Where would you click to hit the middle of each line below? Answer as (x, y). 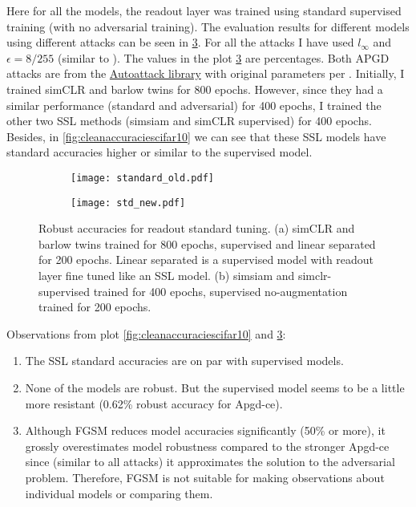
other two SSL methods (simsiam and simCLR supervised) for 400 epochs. (189, 121)
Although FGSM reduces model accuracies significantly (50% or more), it (205, 430)
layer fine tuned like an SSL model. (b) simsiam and (167, 276)
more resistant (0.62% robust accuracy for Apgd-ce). (154, 403)
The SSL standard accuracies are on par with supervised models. (184, 361)
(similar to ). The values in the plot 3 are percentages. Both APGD (224, 57)
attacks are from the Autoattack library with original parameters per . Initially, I (206, 73)
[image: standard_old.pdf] (142, 178)
